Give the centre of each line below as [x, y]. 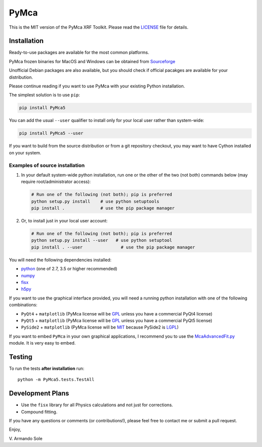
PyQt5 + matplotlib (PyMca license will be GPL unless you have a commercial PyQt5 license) [117, 320]
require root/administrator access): [56, 182]
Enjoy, [15, 430]
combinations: [23, 305]
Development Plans [39, 393]
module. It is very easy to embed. [42, 343]
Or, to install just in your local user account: [64, 221]
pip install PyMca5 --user [51, 133]
